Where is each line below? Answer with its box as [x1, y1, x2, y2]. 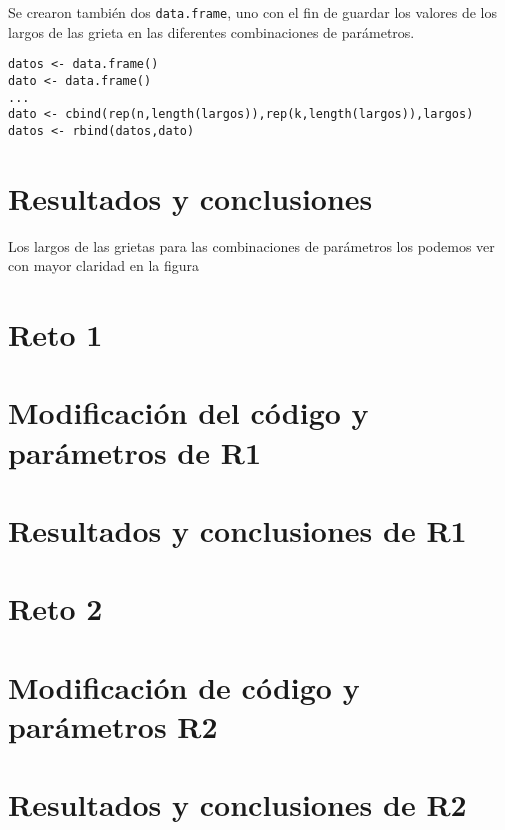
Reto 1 [8, 314, 103, 355]
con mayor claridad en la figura [8, 255, 200, 276]
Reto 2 [8, 588, 103, 629]
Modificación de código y [8, 666, 360, 707]
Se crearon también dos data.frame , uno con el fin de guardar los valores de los [8, 2, 497, 22]
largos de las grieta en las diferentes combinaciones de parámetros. [8, 21, 415, 42]
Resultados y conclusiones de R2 [8, 784, 467, 825]
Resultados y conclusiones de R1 [8, 509, 467, 550]
